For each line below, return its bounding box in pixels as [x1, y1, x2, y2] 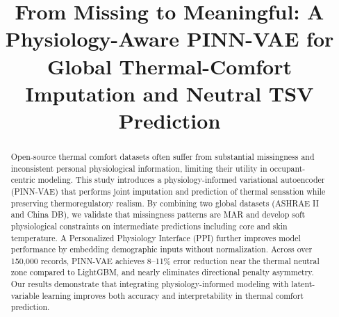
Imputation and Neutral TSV [25, 79, 314, 107]
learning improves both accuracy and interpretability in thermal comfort [42, 289, 304, 301]
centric [10, 174, 35, 186]
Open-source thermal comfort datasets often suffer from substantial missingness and [10, 150, 315, 162]
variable [10, 289, 40, 301]
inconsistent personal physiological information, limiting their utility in [10, 162, 267, 174]
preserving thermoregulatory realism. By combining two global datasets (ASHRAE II [10, 197, 320, 209]
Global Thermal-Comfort [47, 51, 292, 80]
